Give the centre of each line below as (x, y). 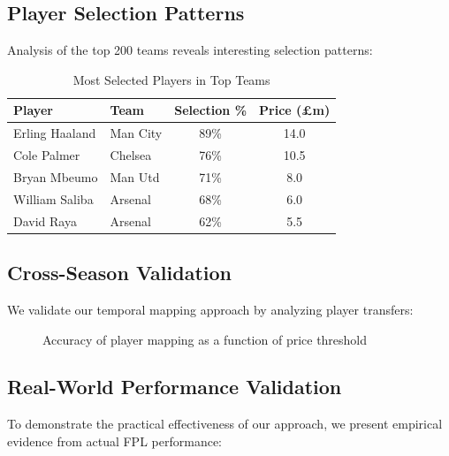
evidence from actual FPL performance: (114, 441)
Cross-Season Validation (119, 273)
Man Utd (135, 176)
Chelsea (131, 155)
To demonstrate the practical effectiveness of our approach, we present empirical (225, 424)
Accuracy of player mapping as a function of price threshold (205, 339)
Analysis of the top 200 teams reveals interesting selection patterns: (190, 50)
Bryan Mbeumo (56, 176)
